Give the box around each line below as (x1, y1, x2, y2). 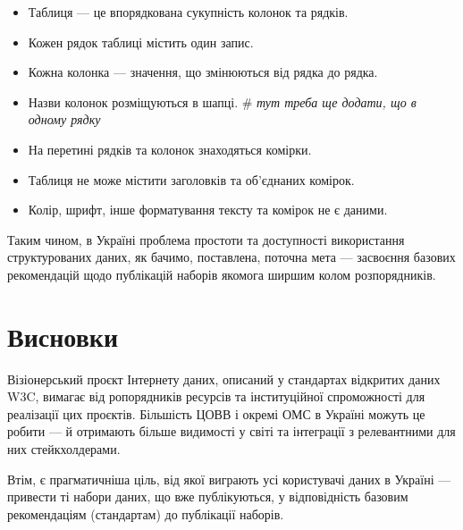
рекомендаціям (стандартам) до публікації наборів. (7, 504, 284, 523)
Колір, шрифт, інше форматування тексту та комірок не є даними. (28, 200, 388, 219)
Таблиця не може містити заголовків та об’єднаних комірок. (28, 170, 355, 189)
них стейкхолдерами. (7, 440, 121, 458)
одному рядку (28, 110, 101, 129)
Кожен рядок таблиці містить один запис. (28, 32, 254, 51)
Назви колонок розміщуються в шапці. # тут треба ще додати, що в (28, 92, 417, 111)
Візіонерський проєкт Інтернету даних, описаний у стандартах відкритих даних (7, 369, 441, 388)
